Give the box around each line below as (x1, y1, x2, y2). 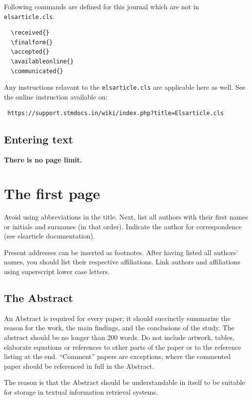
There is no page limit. (4, 155, 82, 165)
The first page (4, 183, 100, 203)
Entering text (4, 132, 73, 147)
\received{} (11, 29, 50, 37)
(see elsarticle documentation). (4, 231, 95, 241)
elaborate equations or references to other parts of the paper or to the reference (4, 341, 241, 352)
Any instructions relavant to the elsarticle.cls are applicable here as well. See (4, 82, 246, 92)
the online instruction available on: (4, 91, 108, 101)
